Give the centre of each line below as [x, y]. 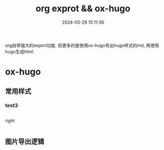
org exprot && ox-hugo [83, 9]
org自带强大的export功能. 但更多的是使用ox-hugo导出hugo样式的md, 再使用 [82, 45]
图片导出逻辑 [25, 142]
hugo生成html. [20, 51]
